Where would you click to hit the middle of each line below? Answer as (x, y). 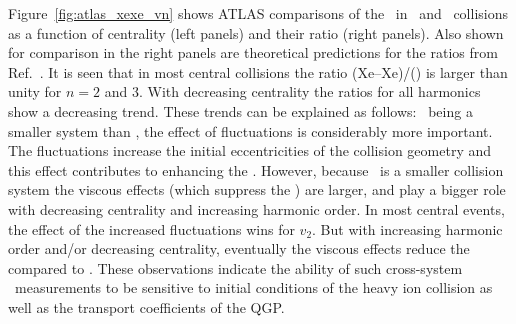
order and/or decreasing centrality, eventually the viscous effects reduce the (239, 248)
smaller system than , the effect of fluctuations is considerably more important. (250, 130)
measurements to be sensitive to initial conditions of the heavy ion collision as (253, 287)
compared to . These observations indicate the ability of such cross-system (235, 267)
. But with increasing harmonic (407, 228)
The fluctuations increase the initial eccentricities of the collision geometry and (250, 150)
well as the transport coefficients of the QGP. (146, 306)
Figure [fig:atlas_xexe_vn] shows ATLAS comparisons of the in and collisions (258, 13)
